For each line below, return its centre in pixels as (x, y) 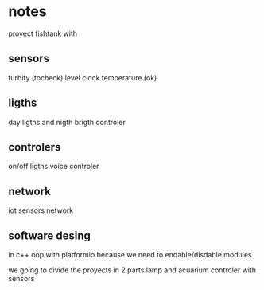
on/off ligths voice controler (54, 167)
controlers (35, 147)
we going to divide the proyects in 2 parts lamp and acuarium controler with (132, 270)
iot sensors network (41, 210)
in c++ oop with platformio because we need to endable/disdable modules (130, 255)
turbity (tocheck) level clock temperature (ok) (83, 77)
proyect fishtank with (43, 33)
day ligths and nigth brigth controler (67, 122)
